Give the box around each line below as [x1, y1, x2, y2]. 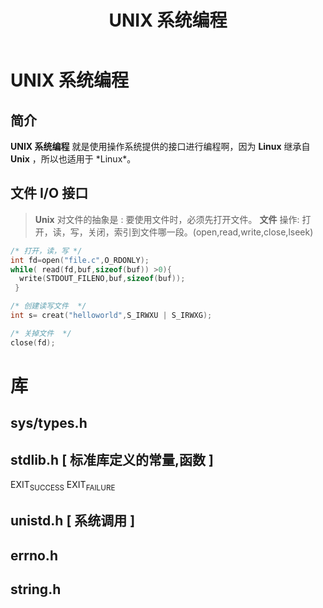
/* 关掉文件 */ [10, 328, 72, 338]
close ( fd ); [10, 337, 56, 348]
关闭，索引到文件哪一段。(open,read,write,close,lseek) [87, 226, 314, 238]
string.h [10, 581, 62, 598]
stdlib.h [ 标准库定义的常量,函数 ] [10, 451, 214, 468]
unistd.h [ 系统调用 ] [10, 512, 136, 530]
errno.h [10, 547, 58, 564]
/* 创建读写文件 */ [10, 301, 87, 311]
